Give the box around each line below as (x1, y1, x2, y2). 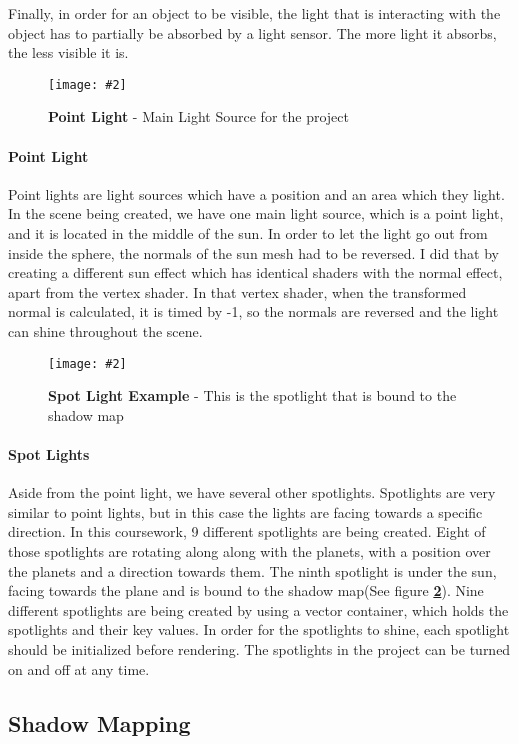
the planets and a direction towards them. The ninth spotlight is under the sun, (8, 560, 497, 581)
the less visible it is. (8, 42, 129, 63)
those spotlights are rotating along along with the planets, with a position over (8, 541, 491, 561)
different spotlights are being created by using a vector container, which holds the (8, 599, 509, 620)
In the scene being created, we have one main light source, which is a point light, (8, 203, 504, 224)
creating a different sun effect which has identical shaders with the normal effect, (8, 262, 503, 283)
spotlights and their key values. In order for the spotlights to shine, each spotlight (8, 619, 510, 640)
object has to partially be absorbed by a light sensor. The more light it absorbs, (8, 22, 497, 43)
